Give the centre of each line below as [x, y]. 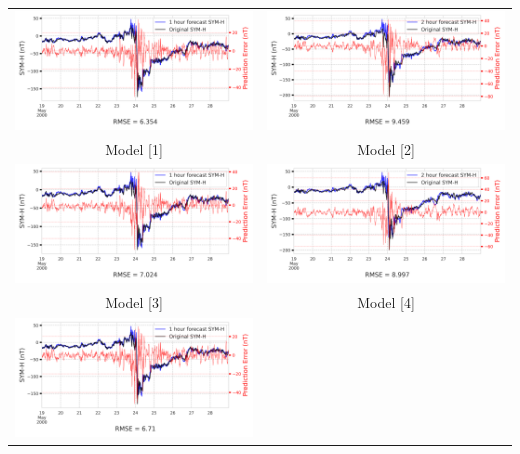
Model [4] [386, 302]
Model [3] [134, 302]
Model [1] [134, 148]
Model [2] [386, 148]
